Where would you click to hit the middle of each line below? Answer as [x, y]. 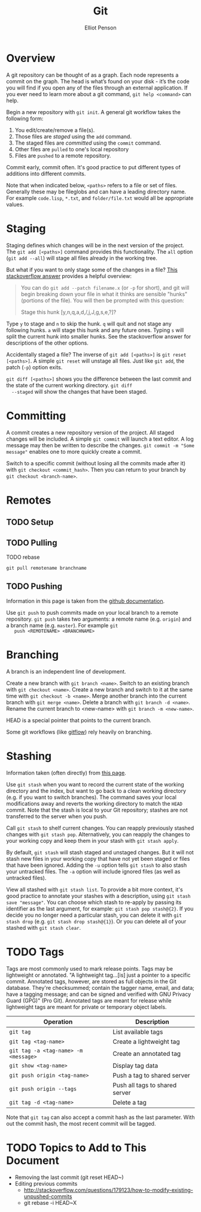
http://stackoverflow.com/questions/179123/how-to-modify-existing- [108, 1190]
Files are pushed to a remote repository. [63, 155]
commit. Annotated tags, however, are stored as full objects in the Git [91, 981]
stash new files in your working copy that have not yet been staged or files [98, 858]
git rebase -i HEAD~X [50, 1202]
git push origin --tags [43, 1089]
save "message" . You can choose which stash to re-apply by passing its [94, 902]
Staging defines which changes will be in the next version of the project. [95, 245]
